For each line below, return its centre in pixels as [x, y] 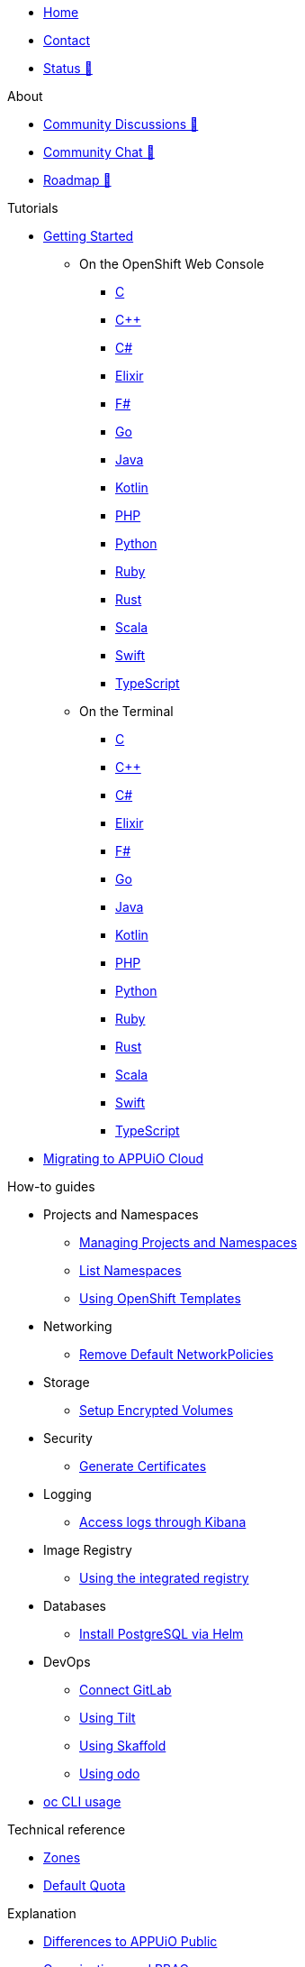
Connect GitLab [126, 1690]
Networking [78, 1326]
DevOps [67, 1662]
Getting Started [89, 236]
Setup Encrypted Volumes [157, 1410]
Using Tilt [108, 1718]
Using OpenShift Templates [160, 1298]
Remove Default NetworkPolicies [176, 1354]
